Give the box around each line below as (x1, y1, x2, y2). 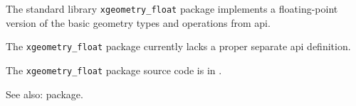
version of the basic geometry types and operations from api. (6, 15, 271, 30)
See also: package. (6, 86, 83, 101)
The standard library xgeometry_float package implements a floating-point (6, 1, 338, 16)
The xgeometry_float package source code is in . (6, 62, 222, 77)
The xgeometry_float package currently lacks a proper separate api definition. (6, 39, 351, 54)
